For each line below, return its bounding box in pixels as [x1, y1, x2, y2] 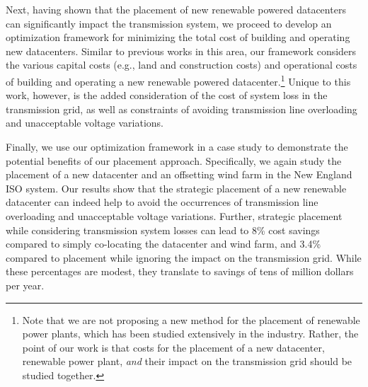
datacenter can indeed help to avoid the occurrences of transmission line [6, 195, 318, 209]
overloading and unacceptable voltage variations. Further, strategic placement [6, 208, 343, 223]
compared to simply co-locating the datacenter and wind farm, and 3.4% [6, 236, 321, 251]
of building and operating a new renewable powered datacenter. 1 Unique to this [6, 71, 351, 88]
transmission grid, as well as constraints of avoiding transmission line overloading [6, 101, 357, 116]
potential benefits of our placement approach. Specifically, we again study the [6, 153, 342, 168]
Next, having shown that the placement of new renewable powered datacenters [6, 2, 346, 16]
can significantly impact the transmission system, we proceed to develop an [6, 16, 332, 30]
